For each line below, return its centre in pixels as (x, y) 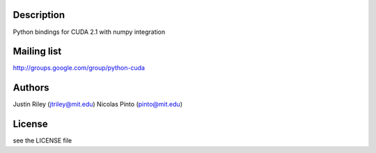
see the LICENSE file (42, 141)
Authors (31, 88)
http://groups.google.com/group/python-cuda (79, 68)
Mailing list (37, 52)
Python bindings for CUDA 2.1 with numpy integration (89, 32)
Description (39, 15)
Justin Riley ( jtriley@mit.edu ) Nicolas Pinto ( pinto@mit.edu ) (97, 105)
